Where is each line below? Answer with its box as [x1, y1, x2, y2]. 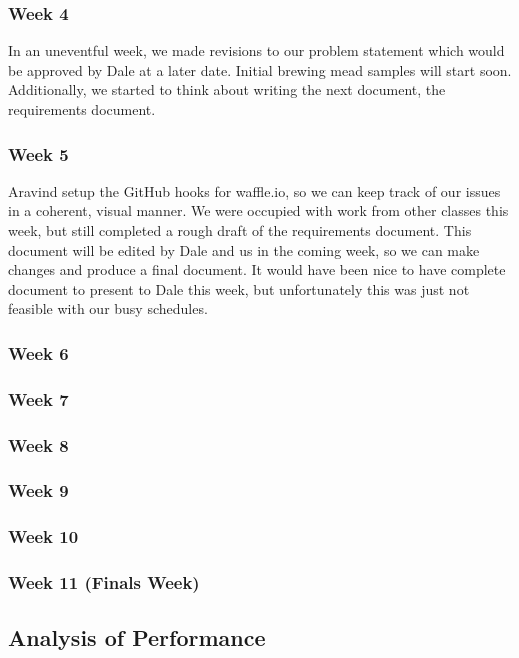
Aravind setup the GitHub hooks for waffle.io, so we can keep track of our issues [8, 180, 501, 201]
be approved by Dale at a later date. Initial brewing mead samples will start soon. [8, 59, 512, 80]
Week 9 [8, 478, 69, 503]
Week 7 [8, 386, 69, 411]
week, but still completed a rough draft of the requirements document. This [8, 220, 472, 240]
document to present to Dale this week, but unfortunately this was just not [8, 278, 470, 299]
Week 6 [8, 340, 69, 365]
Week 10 [8, 524, 79, 549]
